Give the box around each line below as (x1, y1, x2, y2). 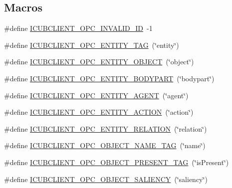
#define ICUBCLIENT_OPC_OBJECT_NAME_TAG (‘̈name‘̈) (4, 140, 206, 151)
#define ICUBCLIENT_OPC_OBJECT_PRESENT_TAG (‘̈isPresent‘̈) (4, 157, 229, 167)
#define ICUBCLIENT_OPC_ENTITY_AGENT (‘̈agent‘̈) (4, 90, 189, 100)
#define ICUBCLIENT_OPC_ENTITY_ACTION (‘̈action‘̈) (4, 107, 194, 117)
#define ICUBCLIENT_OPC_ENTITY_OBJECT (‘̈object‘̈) (4, 56, 194, 67)
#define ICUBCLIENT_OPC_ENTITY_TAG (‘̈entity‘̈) (4, 39, 179, 50)
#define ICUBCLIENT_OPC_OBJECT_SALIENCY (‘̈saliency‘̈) (4, 174, 208, 184)
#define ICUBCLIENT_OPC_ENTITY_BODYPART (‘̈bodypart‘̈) (4, 73, 215, 83)
